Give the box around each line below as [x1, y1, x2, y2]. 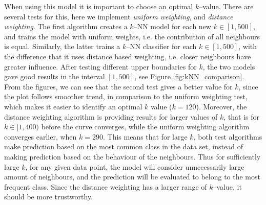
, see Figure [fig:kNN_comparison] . [134, 71, 244, 82]
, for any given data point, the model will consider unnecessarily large [25, 161, 244, 172]
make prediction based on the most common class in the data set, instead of [4, 141, 243, 152]
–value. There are [199, 1, 254, 11]
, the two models [202, 61, 255, 72]
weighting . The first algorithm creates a [4, 21, 128, 32]
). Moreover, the [196, 101, 247, 111]
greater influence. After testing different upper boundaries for [4, 61, 197, 72]
